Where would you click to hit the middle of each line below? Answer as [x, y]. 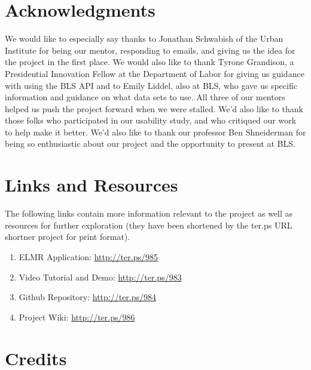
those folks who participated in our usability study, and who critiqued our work [151, 120]
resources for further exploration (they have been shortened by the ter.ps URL [149, 225]
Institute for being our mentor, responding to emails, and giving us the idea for [150, 50]
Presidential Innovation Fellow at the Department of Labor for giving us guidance [155, 73]
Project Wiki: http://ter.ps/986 [77, 317]
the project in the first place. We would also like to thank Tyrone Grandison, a [150, 62]
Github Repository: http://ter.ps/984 [88, 297]
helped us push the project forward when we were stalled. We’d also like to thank [154, 108]
